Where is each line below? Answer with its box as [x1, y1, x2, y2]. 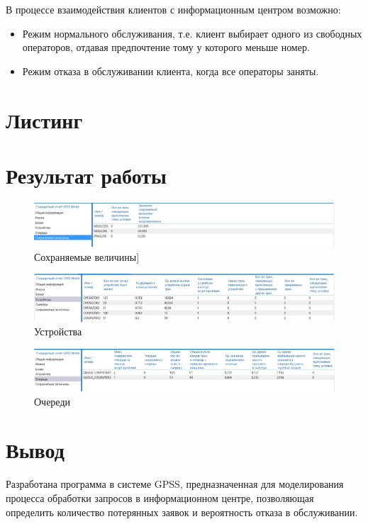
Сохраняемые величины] [34, 249, 140, 264]
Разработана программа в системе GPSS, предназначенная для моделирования [6, 476, 344, 491]
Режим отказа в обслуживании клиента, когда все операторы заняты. [22, 63, 319, 78]
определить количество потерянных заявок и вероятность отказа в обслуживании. [6, 504, 358, 519]
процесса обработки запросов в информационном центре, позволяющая [6, 490, 314, 505]
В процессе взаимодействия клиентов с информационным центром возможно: [6, 2, 341, 16]
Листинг [6, 105, 83, 134]
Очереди [34, 394, 71, 408]
